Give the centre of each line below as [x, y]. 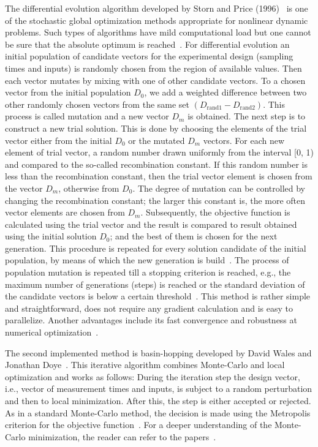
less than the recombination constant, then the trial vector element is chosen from [159, 176]
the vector [24, 188]
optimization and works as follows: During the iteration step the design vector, [153, 376]
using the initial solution [51, 236]
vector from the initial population [68, 92]
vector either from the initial [59, 140]
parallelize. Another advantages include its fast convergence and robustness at [151, 320]
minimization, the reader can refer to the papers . [122, 436]
